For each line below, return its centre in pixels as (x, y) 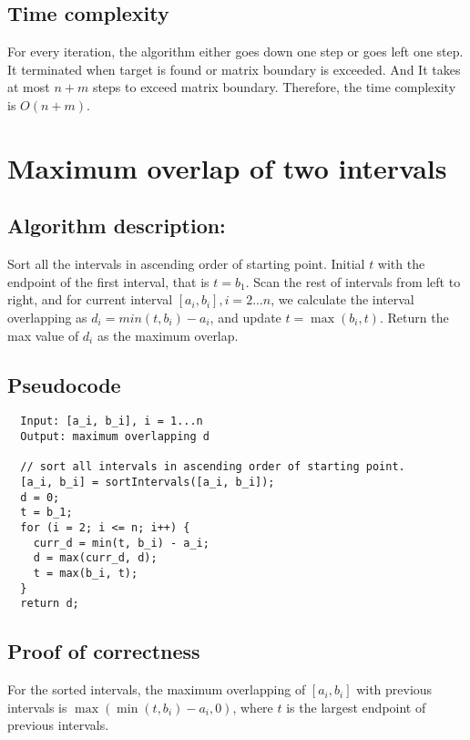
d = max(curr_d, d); (95, 558)
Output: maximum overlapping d (115, 436)
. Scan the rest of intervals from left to (353, 281)
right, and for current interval (90, 299)
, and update (245, 317)
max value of (43, 335)
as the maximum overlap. (168, 335)
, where (253, 707)
